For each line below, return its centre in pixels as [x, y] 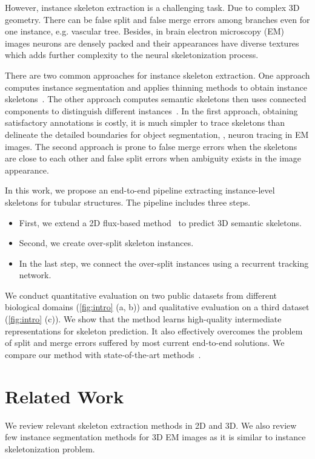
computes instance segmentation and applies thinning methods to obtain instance [156, 87]
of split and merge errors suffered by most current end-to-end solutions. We [145, 343]
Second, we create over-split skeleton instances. [106, 243]
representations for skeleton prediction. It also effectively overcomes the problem [154, 330]
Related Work [65, 396]
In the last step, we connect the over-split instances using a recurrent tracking [164, 263]
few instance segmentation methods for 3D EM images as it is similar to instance [155, 437]
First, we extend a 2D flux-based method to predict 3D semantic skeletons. [160, 222]
